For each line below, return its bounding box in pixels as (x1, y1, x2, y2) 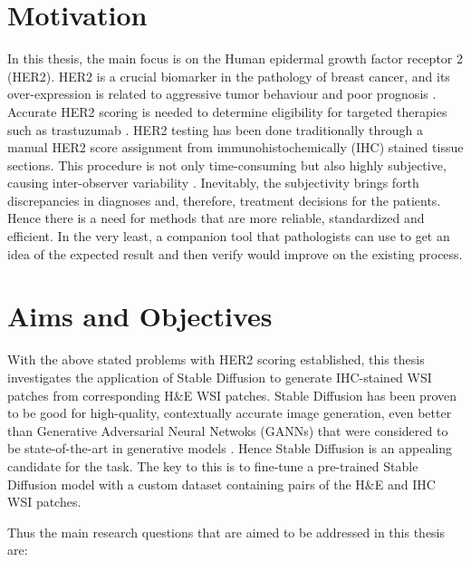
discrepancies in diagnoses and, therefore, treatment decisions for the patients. (7, 190, 441, 209)
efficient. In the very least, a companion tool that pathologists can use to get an (7, 227, 450, 246)
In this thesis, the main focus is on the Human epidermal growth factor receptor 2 (7, 49, 464, 68)
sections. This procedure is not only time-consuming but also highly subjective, (7, 155, 447, 174)
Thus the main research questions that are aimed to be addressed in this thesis (7, 522, 446, 541)
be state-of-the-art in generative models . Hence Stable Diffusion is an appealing (7, 439, 452, 458)
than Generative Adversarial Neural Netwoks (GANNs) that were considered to (7, 421, 448, 440)
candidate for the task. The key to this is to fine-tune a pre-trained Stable (7, 456, 418, 475)
